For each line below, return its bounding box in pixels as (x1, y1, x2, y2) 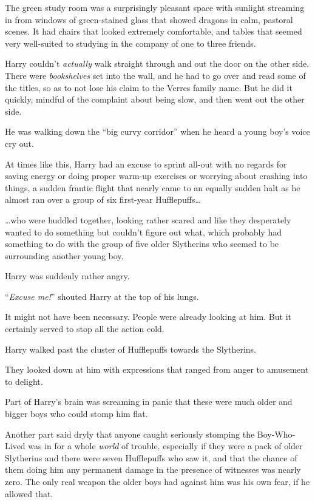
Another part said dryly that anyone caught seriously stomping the (5, 427, 255, 440)
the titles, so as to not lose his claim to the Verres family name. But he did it (5, 81, 293, 93)
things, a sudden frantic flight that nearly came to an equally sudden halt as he (5, 181, 300, 194)
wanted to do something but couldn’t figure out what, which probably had (5, 225, 282, 238)
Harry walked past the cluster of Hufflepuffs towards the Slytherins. (5, 342, 256, 355)
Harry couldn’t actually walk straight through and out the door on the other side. (5, 57, 310, 70)
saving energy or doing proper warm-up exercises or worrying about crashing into (5, 169, 308, 182)
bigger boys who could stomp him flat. (5, 407, 148, 420)
